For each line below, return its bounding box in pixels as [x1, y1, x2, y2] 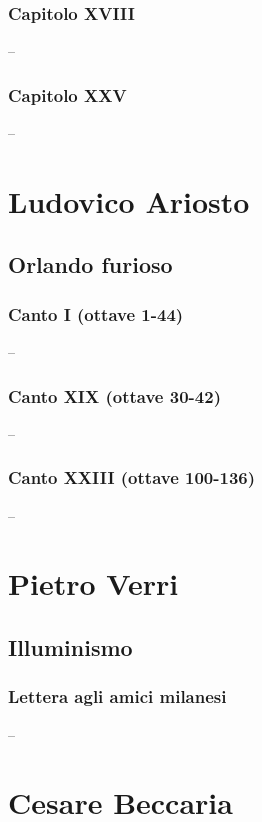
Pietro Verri [8, 563, 179, 604]
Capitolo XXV [8, 82, 127, 107]
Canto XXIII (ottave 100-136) [8, 465, 256, 490]
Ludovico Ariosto [8, 180, 250, 221]
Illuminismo [8, 631, 133, 662]
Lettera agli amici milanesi [8, 684, 227, 709]
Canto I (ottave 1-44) [8, 301, 184, 326]
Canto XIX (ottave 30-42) [8, 383, 221, 408]
